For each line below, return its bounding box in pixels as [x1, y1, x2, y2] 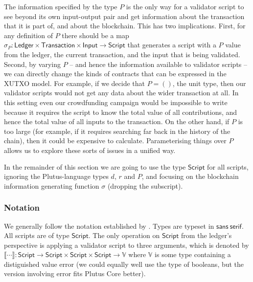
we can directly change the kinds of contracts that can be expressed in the [4, 68, 227, 79]
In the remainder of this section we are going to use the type [4, 161, 186, 172]
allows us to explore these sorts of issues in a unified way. [4, 145, 176, 155]
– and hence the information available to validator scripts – [69, 59, 248, 69]
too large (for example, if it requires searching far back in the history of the [4, 126, 230, 136]
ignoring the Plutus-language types [4, 171, 109, 181]
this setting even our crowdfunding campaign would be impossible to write [4, 97, 228, 107]
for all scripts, [207, 161, 249, 172]
